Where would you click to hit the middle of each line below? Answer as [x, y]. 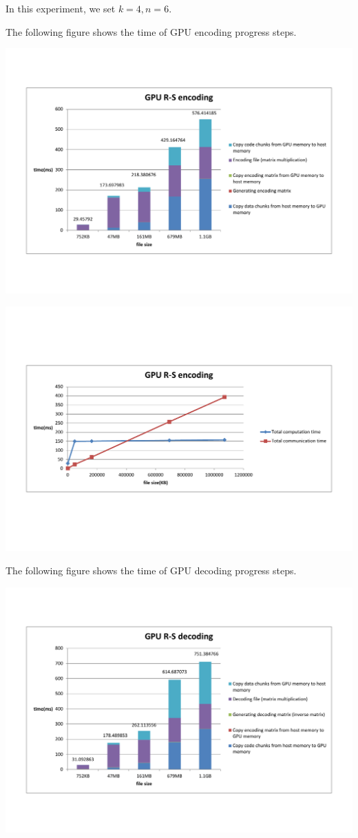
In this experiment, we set [61, 8]
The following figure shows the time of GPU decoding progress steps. [151, 570]
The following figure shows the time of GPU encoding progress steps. [151, 31]
